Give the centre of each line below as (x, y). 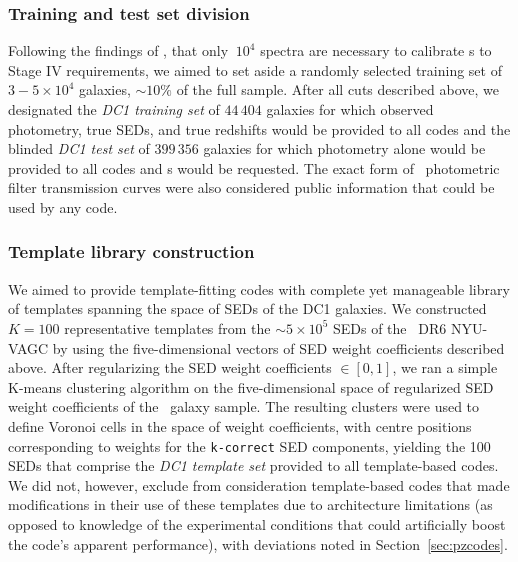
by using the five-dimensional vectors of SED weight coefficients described (278, 347)
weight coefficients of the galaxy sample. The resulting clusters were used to (244, 406)
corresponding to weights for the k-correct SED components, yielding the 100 (249, 445)
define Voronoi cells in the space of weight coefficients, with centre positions (240, 425)
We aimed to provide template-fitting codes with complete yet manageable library (259, 288)
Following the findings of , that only (118, 50)
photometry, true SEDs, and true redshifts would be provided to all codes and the (259, 128)
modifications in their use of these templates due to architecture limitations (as (250, 504)
